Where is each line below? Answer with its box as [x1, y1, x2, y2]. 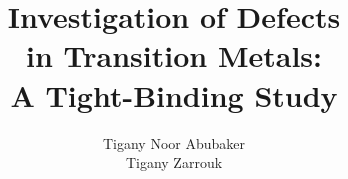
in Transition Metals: [26, 35, 322, 76]
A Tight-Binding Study [10, 74, 338, 115]
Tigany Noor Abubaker [102, 132, 246, 153]
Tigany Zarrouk [125, 152, 223, 173]
